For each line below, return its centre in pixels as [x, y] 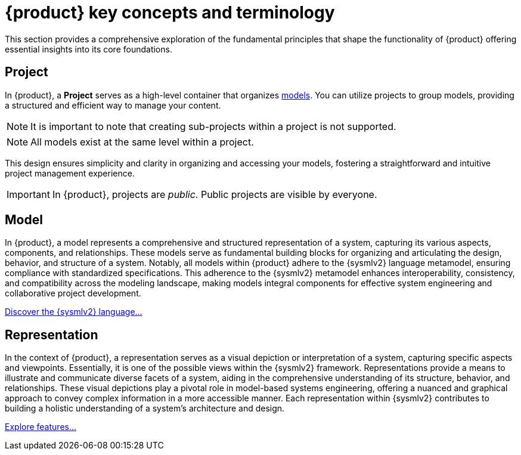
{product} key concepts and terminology [170, 13]
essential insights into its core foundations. [89, 49]
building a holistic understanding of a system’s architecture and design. [145, 408]
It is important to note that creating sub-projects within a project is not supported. [213, 126]
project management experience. [70, 173]
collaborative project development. [73, 293]
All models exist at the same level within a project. [142, 142]
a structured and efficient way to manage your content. [113, 105]
